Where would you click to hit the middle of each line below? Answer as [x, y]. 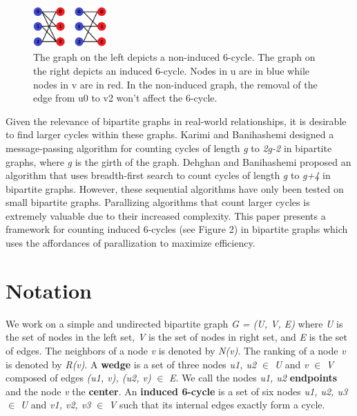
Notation [49, 290]
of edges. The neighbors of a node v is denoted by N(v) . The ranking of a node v [176, 350]
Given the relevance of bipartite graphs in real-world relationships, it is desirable [176, 121]
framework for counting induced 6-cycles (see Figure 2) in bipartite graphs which [177, 229]
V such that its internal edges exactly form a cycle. [217, 405]
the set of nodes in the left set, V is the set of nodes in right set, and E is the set [177, 337]
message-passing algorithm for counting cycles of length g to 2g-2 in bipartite [169, 148]
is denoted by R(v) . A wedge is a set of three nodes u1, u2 [131, 364]
